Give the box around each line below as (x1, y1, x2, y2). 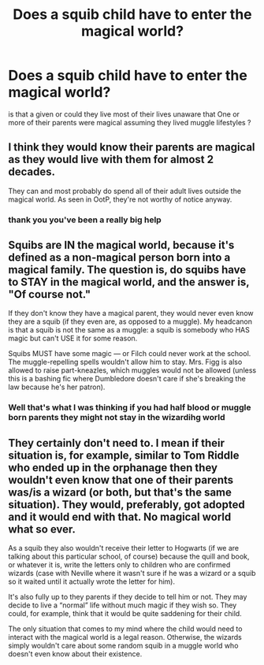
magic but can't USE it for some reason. (8, 333, 138, 344)
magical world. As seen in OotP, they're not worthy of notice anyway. (8, 195, 232, 204)
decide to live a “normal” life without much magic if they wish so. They (8, 600, 237, 610)
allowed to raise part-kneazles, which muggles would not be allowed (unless (8, 366, 257, 375)
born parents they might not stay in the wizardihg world (8, 412, 225, 423)
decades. (8, 165, 56, 179)
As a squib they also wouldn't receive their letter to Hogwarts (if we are (8, 544, 240, 553)
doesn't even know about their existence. (8, 649, 143, 659)
